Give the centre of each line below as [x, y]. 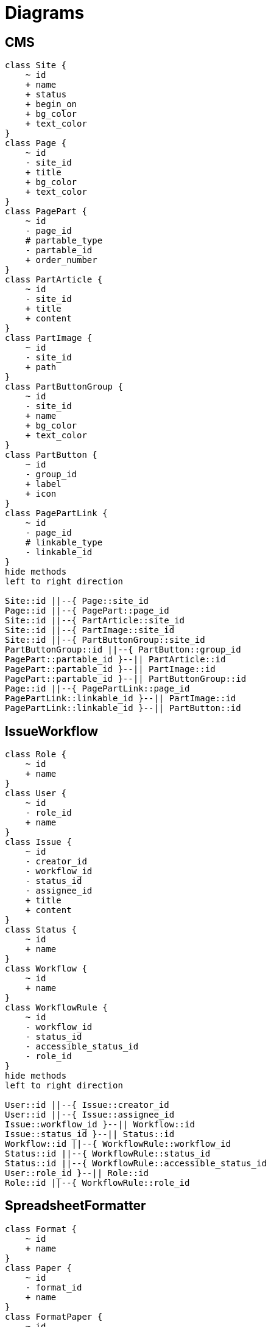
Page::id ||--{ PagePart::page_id [87, 611]
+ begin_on [51, 104]
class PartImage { [49, 338]
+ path [41, 367]
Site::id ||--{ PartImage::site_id [90, 630]
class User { [36, 793]
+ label [43, 484]
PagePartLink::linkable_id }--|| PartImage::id [121, 699]
